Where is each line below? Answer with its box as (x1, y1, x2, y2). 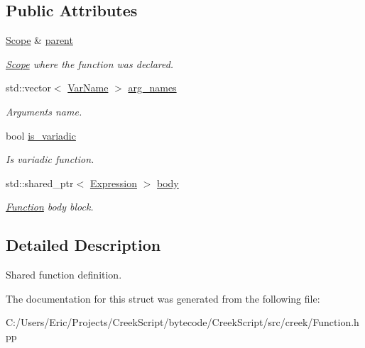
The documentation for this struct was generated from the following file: (6, 291, 320, 305)
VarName (67, 80, 109, 95)
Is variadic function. (6, 152, 94, 167)
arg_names (128, 80, 177, 95)
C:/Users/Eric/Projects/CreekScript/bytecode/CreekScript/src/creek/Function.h (6, 315, 359, 330)
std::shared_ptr (6, 175, 74, 190)
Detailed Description (6, 234, 161, 256)
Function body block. (6, 199, 94, 214)
